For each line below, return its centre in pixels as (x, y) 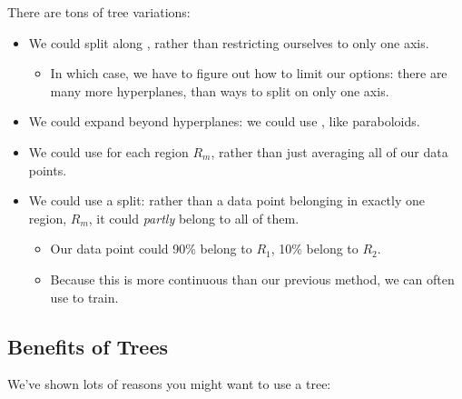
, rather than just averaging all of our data (329, 151)
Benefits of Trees (88, 346)
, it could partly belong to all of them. (194, 218)
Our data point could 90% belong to (151, 249)
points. (48, 170)
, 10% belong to (315, 249)
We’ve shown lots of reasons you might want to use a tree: (169, 384)
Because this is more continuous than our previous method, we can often (252, 279)
